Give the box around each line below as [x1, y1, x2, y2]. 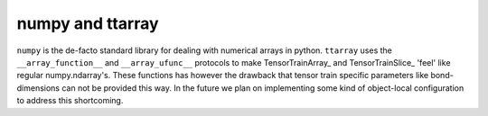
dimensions [16, 82, 61, 94]
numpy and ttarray [16, 13, 159, 33]
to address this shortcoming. [16, 95, 124, 106]
